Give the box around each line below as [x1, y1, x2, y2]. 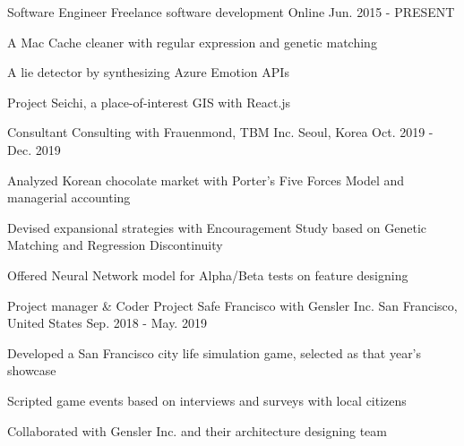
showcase [7, 361, 56, 380]
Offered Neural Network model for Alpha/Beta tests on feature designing [7, 265, 408, 284]
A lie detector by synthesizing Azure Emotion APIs [7, 63, 289, 81]
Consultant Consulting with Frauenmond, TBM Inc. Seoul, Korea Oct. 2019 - [7, 123, 434, 142]
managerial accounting [7, 188, 131, 207]
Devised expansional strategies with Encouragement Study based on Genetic [7, 218, 427, 236]
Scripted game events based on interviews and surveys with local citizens [7, 390, 407, 409]
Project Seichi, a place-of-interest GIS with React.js [7, 92, 291, 111]
